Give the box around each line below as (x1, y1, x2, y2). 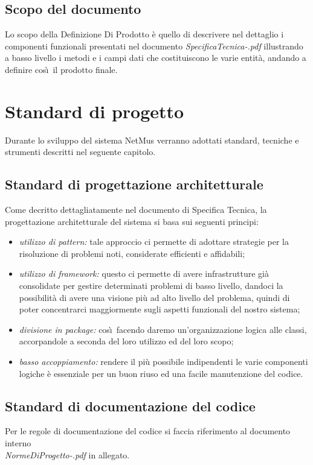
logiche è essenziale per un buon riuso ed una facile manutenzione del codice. (19, 367, 303, 379)
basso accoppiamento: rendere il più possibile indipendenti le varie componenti (19, 355, 308, 368)
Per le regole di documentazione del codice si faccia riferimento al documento (5, 425, 291, 437)
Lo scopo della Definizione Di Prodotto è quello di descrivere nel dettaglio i (5, 28, 284, 40)
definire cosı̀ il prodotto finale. (5, 63, 118, 75)
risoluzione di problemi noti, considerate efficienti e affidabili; (19, 247, 245, 259)
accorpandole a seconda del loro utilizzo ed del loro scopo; (19, 335, 234, 347)
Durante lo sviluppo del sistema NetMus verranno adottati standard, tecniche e (5, 133, 299, 146)
